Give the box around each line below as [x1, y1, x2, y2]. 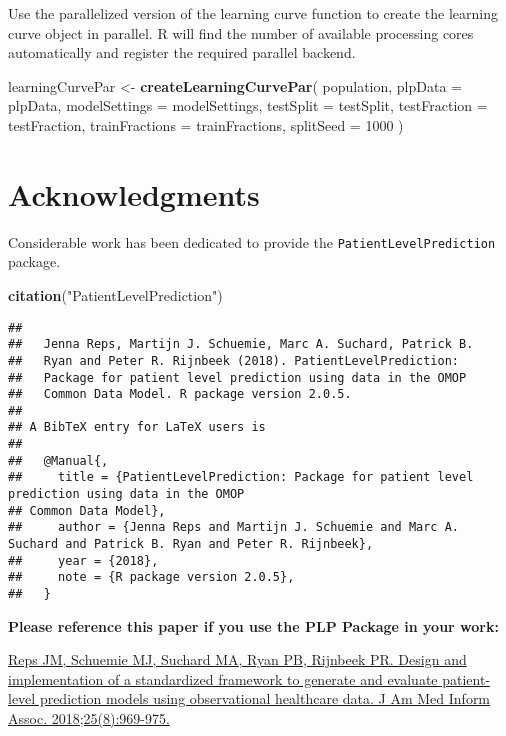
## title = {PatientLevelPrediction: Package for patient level [8, 470, 474, 485]
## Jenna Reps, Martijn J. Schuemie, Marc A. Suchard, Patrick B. [8, 337, 474, 352]
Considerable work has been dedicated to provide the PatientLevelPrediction [8, 231, 496, 252]
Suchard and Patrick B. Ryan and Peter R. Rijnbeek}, [8, 537, 374, 552]
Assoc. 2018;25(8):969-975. [8, 708, 170, 729]
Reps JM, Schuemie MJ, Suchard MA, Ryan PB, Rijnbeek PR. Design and [8, 649, 467, 670]
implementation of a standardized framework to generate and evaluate [8, 668, 438, 689]
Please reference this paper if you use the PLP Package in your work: [8, 615, 499, 636]
